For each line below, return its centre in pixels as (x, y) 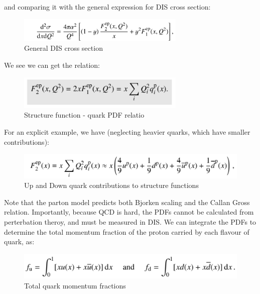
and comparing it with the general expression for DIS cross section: (107, 7)
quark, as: (19, 241)
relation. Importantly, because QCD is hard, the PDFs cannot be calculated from (129, 212)
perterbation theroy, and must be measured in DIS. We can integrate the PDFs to (130, 222)
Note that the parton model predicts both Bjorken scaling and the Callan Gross (127, 202)
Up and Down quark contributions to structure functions (111, 185)
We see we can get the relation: (52, 65)
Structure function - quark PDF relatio (84, 115)
